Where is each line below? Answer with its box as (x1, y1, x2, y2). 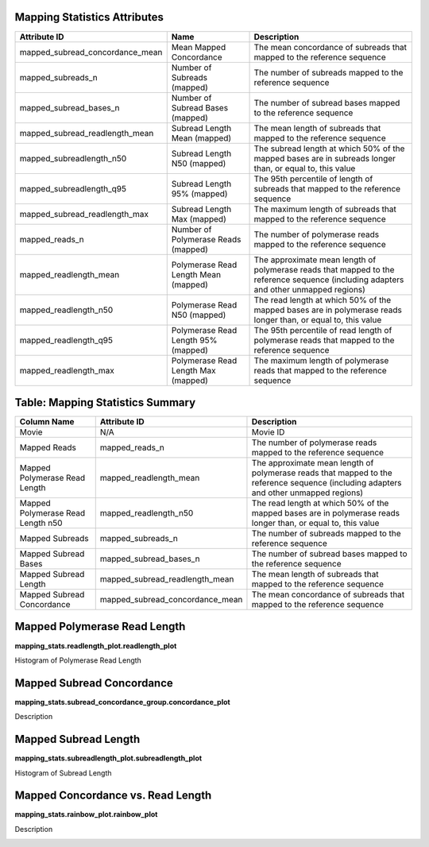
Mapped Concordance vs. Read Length (14, 789, 212, 803)
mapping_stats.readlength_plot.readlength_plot (14, 640, 177, 651)
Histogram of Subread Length (14, 768, 112, 778)
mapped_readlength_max (19, 365, 115, 376)
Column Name (19, 416, 75, 427)
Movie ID (251, 427, 285, 438)
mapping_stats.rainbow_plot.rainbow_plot (14, 810, 158, 819)
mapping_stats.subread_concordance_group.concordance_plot (14, 697, 230, 706)
